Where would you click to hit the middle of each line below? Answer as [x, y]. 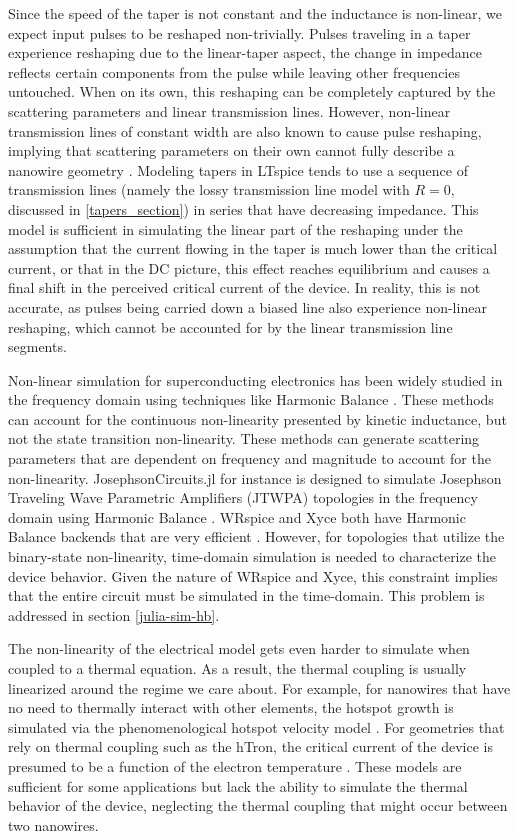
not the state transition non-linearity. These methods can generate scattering [244, 438]
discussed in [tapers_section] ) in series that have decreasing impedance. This [243, 208]
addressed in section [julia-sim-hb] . [114, 614]
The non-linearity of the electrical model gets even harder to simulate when [239, 648]
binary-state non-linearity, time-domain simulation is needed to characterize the [252, 556]
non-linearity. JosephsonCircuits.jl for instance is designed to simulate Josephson [255, 477]
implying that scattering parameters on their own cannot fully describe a [231, 150]
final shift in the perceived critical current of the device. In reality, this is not [244, 287]
